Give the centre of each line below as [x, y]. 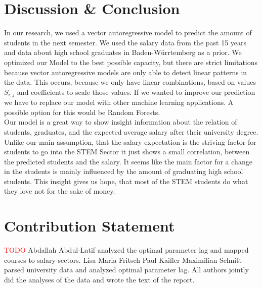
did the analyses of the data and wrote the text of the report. [99, 279]
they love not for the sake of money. [60, 191]
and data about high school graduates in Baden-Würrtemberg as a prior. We [123, 52]
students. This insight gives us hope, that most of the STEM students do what [126, 181]
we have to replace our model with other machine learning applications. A [119, 102]
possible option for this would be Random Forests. [82, 112]
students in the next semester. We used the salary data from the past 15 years [125, 42]
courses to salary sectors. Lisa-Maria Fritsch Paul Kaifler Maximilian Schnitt [123, 260]
